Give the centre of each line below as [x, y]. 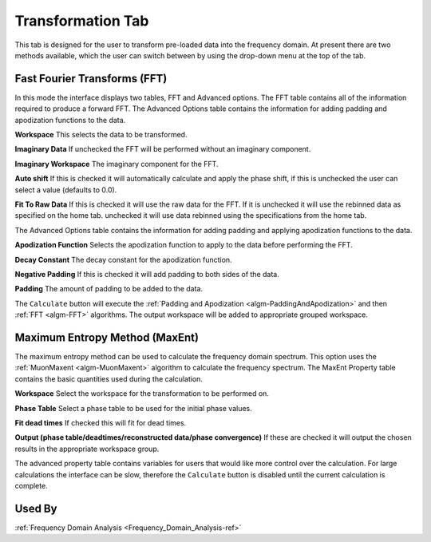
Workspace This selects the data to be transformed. [101, 135]
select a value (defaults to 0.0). [66, 190]
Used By [36, 508]
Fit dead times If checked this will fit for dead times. [101, 422]
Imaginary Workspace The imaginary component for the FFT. [117, 164]
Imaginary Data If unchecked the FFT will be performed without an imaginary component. [163, 149]
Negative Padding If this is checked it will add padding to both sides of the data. [147, 274]
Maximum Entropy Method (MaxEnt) [107, 337]
